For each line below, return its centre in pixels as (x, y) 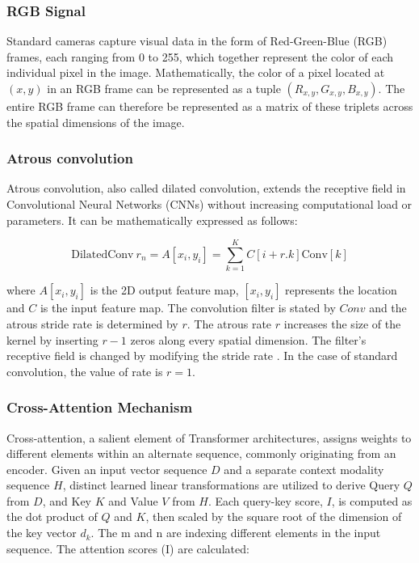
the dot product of (52, 516)
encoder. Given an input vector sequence (107, 469)
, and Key (67, 500)
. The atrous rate (229, 323)
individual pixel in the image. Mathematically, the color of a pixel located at (196, 72)
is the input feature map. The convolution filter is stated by (188, 308)
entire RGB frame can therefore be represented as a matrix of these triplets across (210, 106)
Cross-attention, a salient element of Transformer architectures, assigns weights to (209, 437)
